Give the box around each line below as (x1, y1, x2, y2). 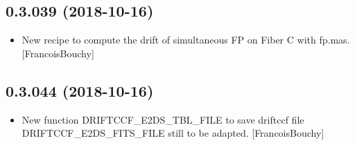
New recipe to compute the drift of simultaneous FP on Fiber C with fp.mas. (21, 32, 350, 47)
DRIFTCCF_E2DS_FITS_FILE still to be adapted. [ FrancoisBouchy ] (21, 126, 324, 140)
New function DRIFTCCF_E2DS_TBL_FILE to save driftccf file (21, 112, 304, 126)
